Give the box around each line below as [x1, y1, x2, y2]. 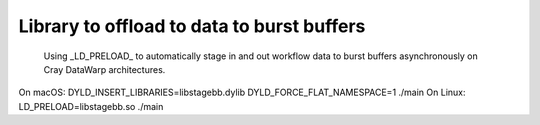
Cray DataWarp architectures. [43, 63, 166, 75]
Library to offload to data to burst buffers [18, 15, 366, 37]
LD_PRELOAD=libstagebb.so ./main [18, 100, 164, 112]
